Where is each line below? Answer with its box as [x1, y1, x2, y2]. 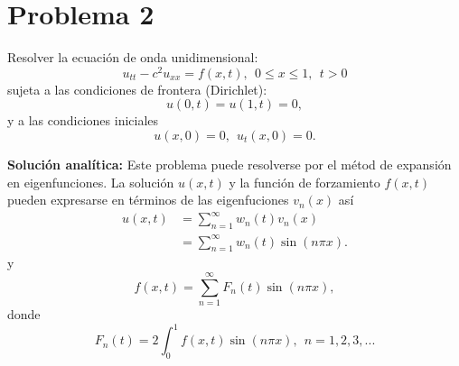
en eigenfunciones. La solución [7, 172, 174, 191]
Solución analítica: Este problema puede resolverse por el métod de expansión [7, 154, 452, 173]
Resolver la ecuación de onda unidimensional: [7, 48, 258, 67]
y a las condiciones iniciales [7, 111, 159, 130]
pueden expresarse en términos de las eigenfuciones [7, 190, 289, 209]
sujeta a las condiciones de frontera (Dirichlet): [7, 79, 267, 98]
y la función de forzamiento [229, 172, 380, 191]
